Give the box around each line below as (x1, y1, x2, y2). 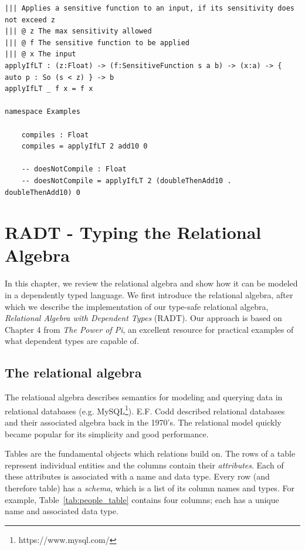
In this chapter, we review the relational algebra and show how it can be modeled (5, 277, 298, 289)
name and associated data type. (5, 505, 118, 517)
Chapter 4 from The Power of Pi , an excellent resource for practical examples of (5, 323, 294, 335)
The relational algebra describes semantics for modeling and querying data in (5, 391, 283, 403)
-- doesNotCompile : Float (21, 165, 127, 174)
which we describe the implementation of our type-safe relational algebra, (5, 300, 269, 312)
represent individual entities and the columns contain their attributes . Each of (5, 458, 284, 471)
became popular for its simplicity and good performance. (5, 427, 209, 440)
